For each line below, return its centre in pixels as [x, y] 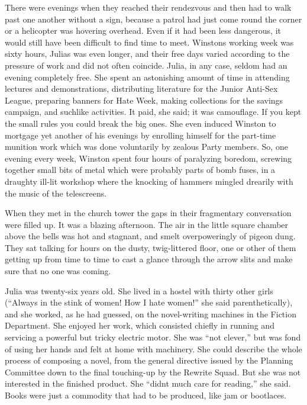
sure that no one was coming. [58, 271]
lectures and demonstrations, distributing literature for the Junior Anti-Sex [141, 89]
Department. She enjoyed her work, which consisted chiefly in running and [140, 325]
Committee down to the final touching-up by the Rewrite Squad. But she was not [153, 372]
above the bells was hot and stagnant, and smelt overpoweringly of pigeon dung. [150, 236]
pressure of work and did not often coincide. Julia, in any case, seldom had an [146, 65]
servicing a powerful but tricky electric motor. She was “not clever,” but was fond [153, 337]
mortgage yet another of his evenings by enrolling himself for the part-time [140, 135]
